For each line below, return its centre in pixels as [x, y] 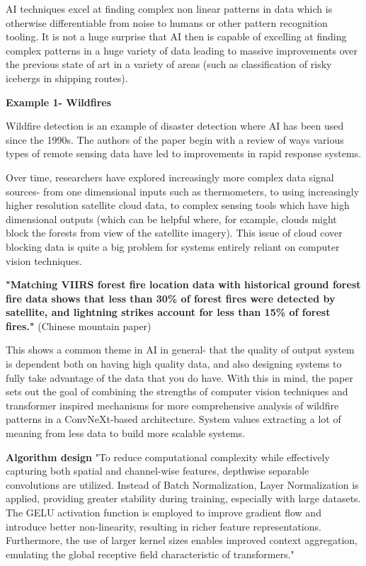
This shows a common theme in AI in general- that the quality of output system [180, 350]
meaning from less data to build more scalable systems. [126, 433]
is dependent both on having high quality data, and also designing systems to [174, 364]
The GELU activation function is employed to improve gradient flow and [164, 512]
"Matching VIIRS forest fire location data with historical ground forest [183, 284]
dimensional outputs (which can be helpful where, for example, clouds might [171, 219]
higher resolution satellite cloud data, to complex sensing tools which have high [178, 205]
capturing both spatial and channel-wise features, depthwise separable [158, 471]
